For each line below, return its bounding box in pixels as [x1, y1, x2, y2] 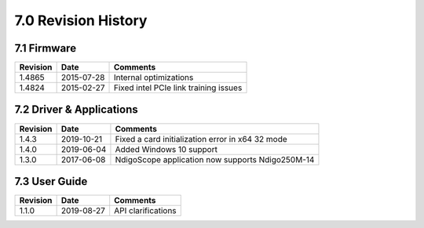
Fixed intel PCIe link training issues [113, 82, 243, 93]
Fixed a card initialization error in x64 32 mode [115, 133, 288, 144]
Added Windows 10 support [115, 143, 217, 154]
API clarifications [114, 205, 177, 216]
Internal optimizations [113, 72, 194, 83]
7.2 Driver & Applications [14, 103, 139, 117]
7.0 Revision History [14, 12, 148, 29]
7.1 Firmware [14, 42, 77, 55]
